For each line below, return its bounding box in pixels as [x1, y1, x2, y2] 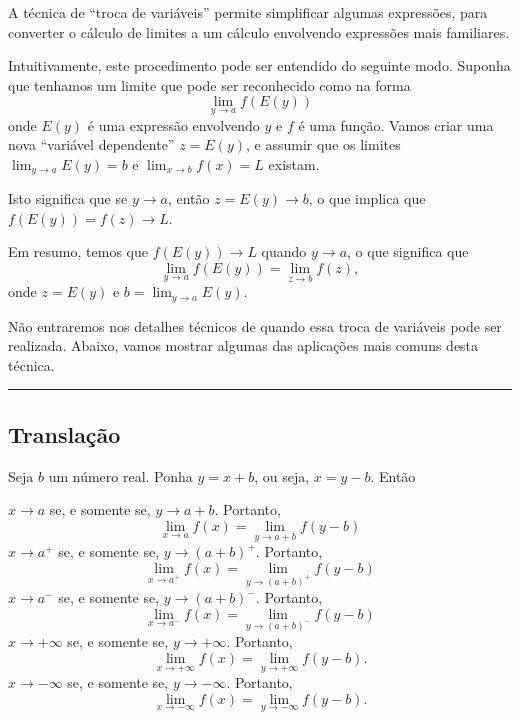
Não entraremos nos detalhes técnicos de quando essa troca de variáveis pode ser [8, 315, 502, 336]
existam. [268, 153, 320, 174]
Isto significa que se [8, 188, 128, 209]
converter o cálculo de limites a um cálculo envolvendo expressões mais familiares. [8, 21, 510, 42]
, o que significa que [347, 241, 469, 262]
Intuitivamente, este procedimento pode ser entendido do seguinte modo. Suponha [8, 55, 511, 76]
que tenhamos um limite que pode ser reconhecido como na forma [8, 74, 411, 95]
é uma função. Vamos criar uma [298, 114, 494, 135]
